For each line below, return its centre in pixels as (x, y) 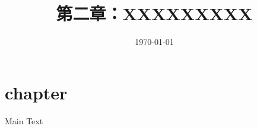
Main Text (24, 120)
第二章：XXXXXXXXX (154, 13)
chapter (36, 92)
